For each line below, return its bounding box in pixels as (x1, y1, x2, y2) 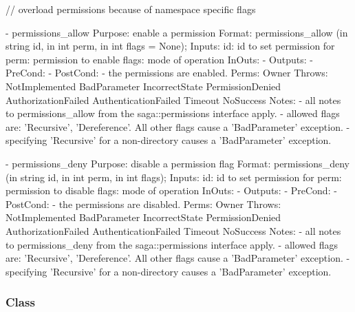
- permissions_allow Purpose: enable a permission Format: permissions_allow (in (6, 25, 348, 39)
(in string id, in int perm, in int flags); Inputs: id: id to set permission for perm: (6, 169, 342, 184)
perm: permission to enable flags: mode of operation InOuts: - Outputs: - (6, 52, 313, 66)
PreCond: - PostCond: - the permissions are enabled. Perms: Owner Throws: (6, 65, 328, 80)
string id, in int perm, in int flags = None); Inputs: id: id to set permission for (6, 39, 335, 53)
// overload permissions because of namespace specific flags (6, 2, 256, 16)
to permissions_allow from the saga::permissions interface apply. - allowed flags (6, 106, 340, 121)
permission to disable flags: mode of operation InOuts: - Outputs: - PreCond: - (6, 183, 337, 198)
